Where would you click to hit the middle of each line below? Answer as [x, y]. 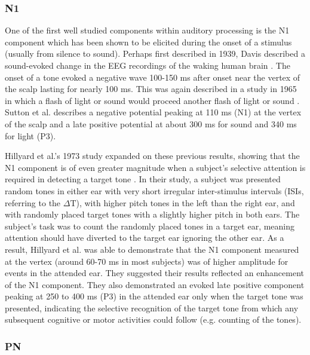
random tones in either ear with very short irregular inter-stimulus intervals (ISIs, [154, 190]
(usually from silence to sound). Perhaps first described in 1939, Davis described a [155, 53]
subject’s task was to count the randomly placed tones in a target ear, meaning [150, 226]
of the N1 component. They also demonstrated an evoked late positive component [155, 284]
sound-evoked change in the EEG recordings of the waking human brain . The [148, 65]
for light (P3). [30, 135]
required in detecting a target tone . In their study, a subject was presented [143, 179]
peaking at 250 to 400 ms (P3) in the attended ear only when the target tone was [154, 296]
